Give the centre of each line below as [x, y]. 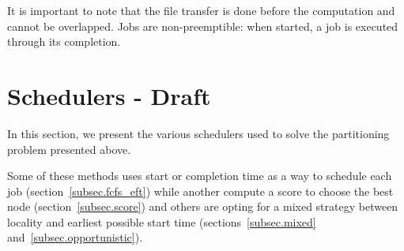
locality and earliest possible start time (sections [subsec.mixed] [162, 221]
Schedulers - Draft [109, 95]
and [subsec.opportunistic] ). [75, 237]
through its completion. [64, 41]
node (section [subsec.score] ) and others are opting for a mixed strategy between [203, 206]
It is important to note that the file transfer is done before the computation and [201, 10]
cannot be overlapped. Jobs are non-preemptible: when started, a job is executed [203, 26]
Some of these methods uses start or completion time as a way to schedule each [200, 176]
